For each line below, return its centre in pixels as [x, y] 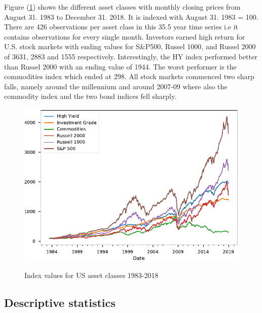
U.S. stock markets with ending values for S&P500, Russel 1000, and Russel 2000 [130, 46]
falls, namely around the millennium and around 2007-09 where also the [116, 86]
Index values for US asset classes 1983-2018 [91, 275]
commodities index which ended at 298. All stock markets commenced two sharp [129, 76]
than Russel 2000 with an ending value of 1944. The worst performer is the [120, 66]
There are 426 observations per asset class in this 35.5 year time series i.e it [121, 27]
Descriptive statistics [60, 303]
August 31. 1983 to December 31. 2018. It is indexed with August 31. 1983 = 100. [131, 16]
